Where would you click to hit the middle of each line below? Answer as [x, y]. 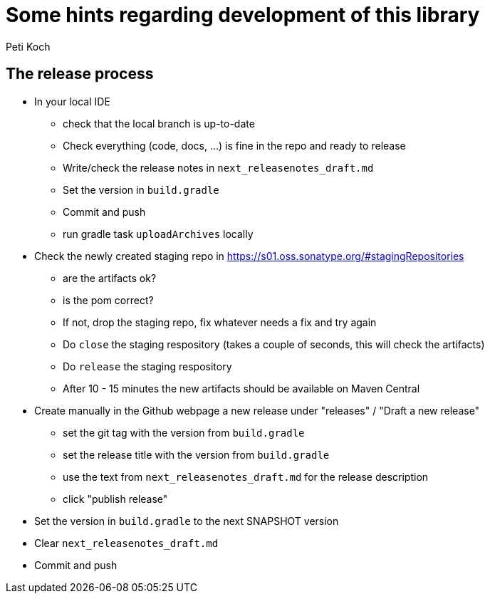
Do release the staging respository [147, 366]
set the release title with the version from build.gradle [196, 454]
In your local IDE [72, 101]
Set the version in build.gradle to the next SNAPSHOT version [187, 521]
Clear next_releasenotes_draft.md [126, 543]
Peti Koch [28, 46]
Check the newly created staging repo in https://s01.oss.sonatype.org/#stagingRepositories [249, 256]
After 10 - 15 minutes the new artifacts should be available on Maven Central [241, 388]
